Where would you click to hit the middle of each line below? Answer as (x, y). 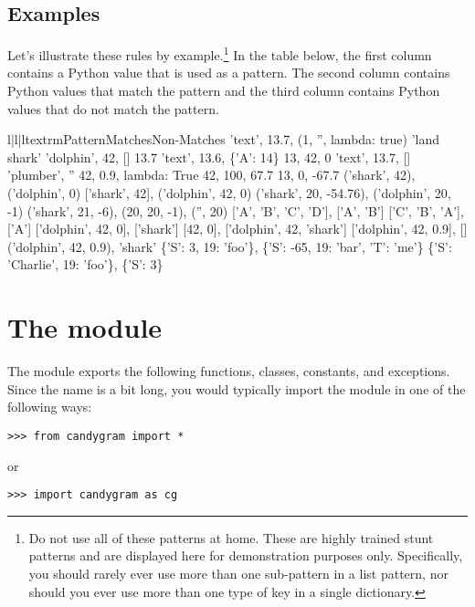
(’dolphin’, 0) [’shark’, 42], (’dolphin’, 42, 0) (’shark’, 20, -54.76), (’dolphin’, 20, (229, 193)
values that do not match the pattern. (113, 108)
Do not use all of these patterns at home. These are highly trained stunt (231, 537)
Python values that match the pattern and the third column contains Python (224, 91)
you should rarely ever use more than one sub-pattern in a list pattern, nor (238, 573)
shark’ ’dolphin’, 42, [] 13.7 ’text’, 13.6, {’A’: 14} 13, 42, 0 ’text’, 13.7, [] (209, 157)
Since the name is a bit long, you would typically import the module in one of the (237, 388)
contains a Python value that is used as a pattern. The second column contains (229, 73)
